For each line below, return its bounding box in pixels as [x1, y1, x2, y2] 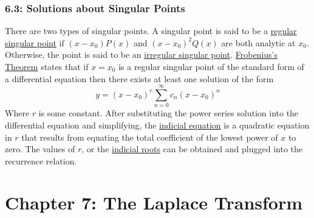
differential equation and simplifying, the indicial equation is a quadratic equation [5, 118, 310, 131]
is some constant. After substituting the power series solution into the [38, 107, 299, 119]
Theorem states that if [5, 60, 89, 72]
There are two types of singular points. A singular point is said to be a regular [5, 24, 297, 37]
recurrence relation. [5, 154, 77, 167]
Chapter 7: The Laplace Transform [5, 190, 303, 215]
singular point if [5, 36, 64, 49]
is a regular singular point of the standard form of [118, 60, 304, 72]
